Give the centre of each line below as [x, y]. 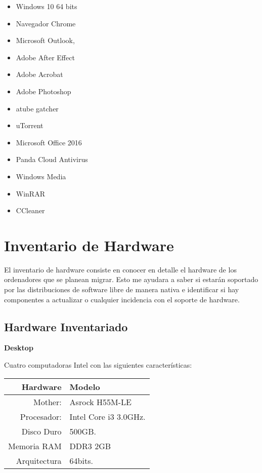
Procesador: [41, 416]
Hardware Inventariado [66, 326]
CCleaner [30, 210]
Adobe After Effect [45, 57]
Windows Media [41, 176]
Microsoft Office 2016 [49, 142]
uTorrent [30, 125]
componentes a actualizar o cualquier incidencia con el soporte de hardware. [122, 299]
